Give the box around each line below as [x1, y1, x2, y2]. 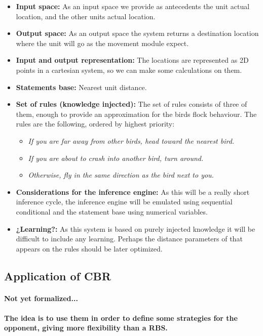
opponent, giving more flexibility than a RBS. [4, 322, 168, 333]
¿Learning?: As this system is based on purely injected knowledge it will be [16, 223, 255, 234]
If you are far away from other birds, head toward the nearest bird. [28, 135, 235, 146]
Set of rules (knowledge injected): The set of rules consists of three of [16, 99, 247, 109]
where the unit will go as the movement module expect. [16, 37, 189, 48]
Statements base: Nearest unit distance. [16, 81, 147, 92]
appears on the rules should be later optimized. [16, 243, 163, 254]
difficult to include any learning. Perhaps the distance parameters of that [16, 233, 243, 244]
